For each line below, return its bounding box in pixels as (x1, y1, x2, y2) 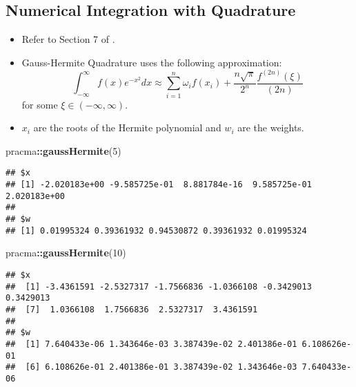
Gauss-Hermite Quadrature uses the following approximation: (21, 55, 282, 69)
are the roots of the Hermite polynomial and (33, 120, 221, 135)
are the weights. (237, 120, 304, 135)
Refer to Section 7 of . (21, 32, 115, 46)
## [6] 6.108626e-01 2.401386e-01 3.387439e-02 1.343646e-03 (6, 362, 297, 372)
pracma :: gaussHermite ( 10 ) (6, 245, 126, 260)
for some (21, 97, 58, 111)
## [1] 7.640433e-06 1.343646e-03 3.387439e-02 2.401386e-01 (6, 339, 297, 349)
